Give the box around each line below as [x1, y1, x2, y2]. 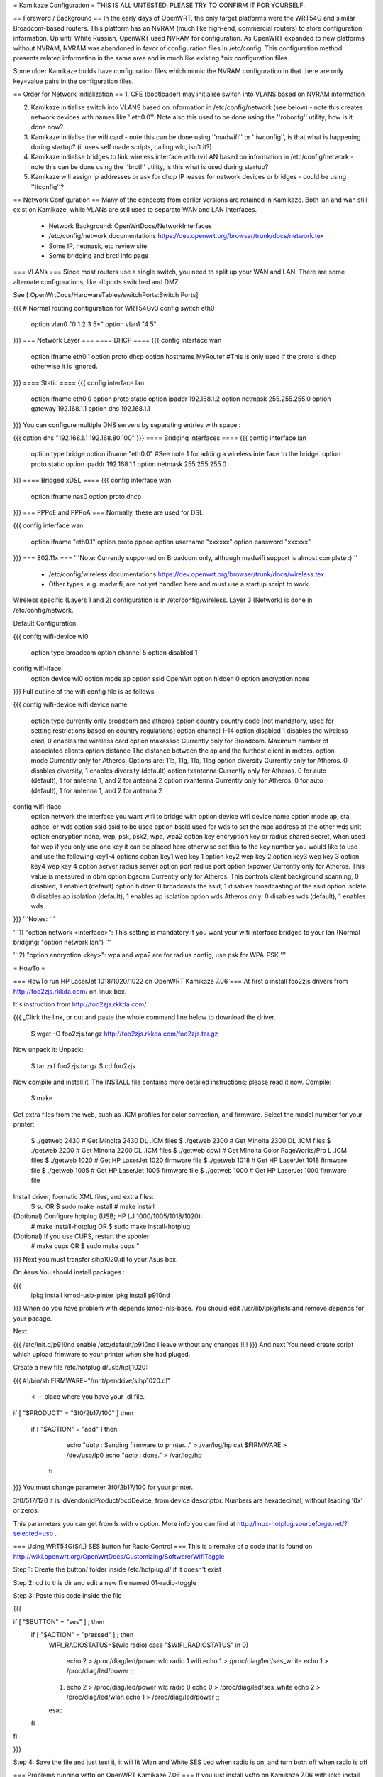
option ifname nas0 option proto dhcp [30, 492, 142, 500]
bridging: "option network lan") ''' [13, 938, 111, 947]
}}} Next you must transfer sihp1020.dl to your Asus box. [13, 1255, 178, 1263]
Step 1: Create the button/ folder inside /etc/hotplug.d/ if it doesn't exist [13, 1565, 221, 1574]
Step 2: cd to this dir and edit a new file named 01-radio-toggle [13, 1578, 196, 1587]
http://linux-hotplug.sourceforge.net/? [236, 1519, 348, 1528]
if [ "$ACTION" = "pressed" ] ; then [30, 1631, 134, 1639]
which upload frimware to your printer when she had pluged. [13, 1350, 191, 1358]
